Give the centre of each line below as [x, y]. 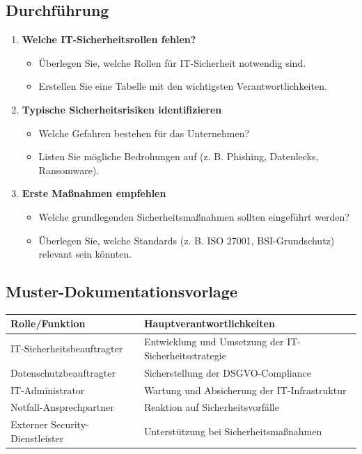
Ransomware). [69, 170]
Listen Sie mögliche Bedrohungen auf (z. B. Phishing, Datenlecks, [179, 156]
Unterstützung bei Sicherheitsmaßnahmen [233, 431]
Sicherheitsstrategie [185, 355]
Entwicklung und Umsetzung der [214, 342]
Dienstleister [37, 438]
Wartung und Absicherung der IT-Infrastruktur [245, 390]
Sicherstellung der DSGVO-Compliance [227, 372]
